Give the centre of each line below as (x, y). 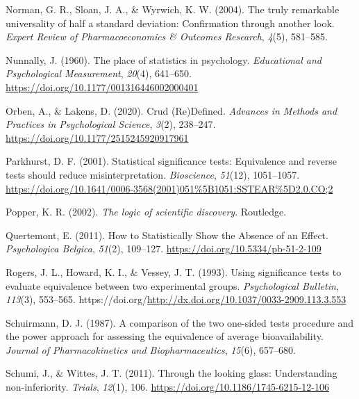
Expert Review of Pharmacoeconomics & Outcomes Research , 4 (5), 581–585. (167, 36)
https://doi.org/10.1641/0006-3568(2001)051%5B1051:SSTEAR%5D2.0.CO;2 (169, 188)
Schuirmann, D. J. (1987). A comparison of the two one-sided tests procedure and (179, 322)
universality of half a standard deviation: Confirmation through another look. (170, 23)
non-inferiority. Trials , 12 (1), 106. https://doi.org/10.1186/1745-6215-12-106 (167, 387)
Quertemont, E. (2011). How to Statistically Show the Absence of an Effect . (167, 235)
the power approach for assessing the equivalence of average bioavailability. (165, 336)
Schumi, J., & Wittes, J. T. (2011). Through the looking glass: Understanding (172, 373)
